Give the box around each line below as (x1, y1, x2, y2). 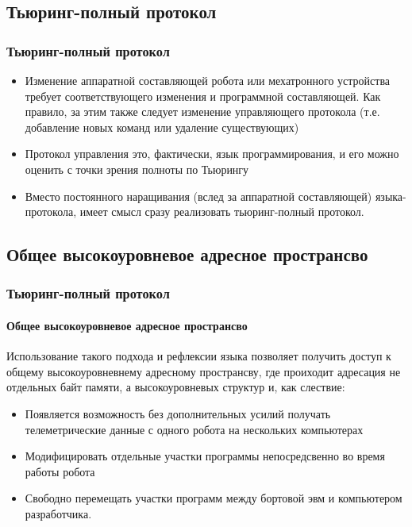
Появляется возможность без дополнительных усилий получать (25, 405, 331, 421)
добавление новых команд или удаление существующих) (25, 118, 299, 135)
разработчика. (25, 505, 92, 521)
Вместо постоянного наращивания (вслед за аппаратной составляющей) (25, 187, 372, 204)
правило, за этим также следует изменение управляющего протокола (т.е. (25, 103, 380, 120)
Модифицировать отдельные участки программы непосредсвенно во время (25, 448, 385, 464)
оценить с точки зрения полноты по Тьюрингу (25, 160, 249, 177)
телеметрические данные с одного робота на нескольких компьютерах (25, 421, 364, 437)
